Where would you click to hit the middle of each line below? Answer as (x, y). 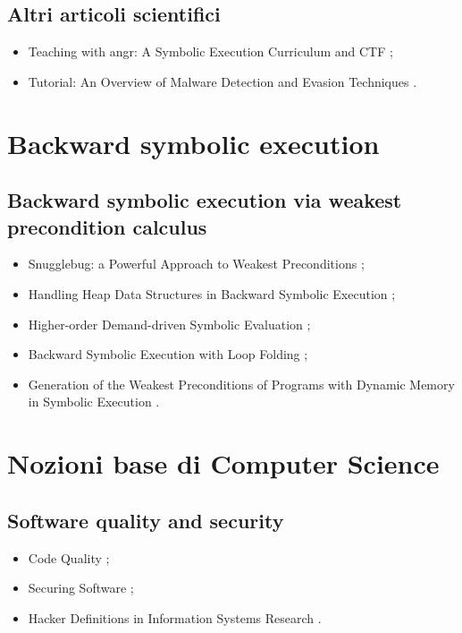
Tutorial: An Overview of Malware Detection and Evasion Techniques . (223, 81)
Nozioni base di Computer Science (223, 463)
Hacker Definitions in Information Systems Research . (175, 617)
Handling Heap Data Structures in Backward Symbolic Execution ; (212, 293)
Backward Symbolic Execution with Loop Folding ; (168, 354)
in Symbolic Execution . (94, 402)
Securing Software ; (81, 588)
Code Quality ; (69, 557)
